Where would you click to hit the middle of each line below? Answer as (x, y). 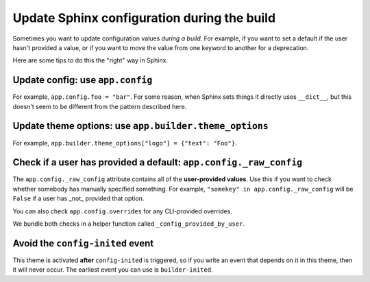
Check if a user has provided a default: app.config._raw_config (158, 162)
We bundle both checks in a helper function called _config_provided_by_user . (128, 224)
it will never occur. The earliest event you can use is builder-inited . (113, 270)
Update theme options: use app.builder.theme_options (140, 126)
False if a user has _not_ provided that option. (78, 198)
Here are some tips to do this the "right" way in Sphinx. (90, 60)
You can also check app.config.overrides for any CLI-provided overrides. (122, 211)
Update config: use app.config (83, 80)
